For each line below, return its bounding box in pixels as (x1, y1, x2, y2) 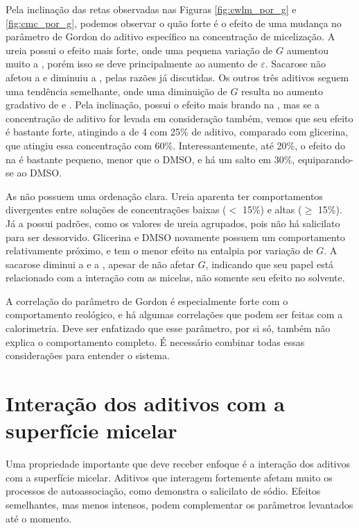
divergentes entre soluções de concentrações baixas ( (6, 202, 227, 217)
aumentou (286, 42, 329, 57)
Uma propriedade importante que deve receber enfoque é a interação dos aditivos (6, 456, 350, 471)
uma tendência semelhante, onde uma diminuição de (6, 83, 227, 98)
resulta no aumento (241, 83, 324, 98)
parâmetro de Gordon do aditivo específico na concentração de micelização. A (6, 29, 335, 44)
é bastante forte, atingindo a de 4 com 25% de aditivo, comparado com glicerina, (6, 124, 349, 139)
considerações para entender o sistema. (6, 348, 170, 363)
